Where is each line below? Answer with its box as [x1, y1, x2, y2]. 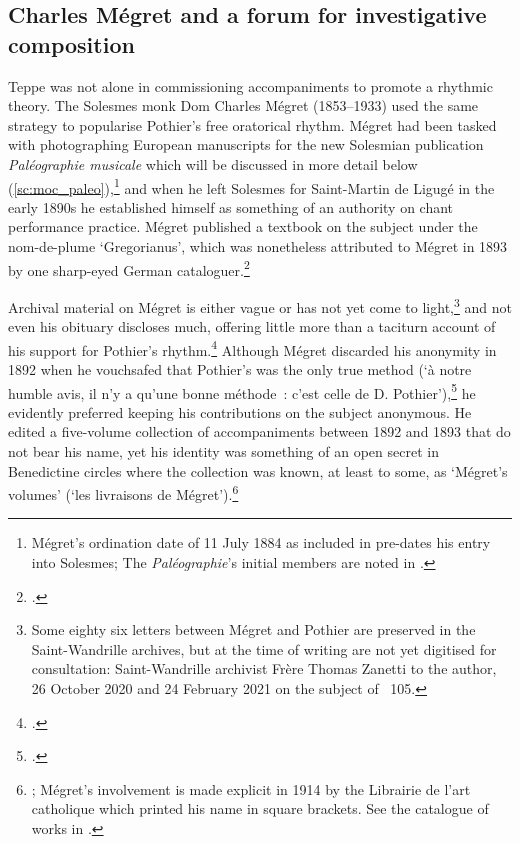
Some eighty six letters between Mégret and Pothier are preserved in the [31, 619, 476, 640]
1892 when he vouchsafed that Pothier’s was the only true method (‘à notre [8, 358, 472, 379]
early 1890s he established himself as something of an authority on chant [8, 196, 454, 217]
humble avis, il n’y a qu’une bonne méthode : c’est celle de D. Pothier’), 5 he [8, 379, 476, 403]
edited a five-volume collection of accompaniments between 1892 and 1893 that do [8, 421, 511, 442]
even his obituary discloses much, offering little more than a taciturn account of [8, 316, 496, 337]
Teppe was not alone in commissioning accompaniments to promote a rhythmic [8, 75, 493, 96]
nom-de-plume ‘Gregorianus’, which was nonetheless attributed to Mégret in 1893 [8, 236, 508, 256]
